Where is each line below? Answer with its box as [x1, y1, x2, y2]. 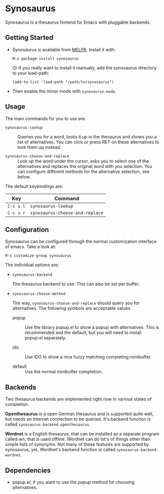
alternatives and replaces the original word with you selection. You [17, 163, 153, 169]
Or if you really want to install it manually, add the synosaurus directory [12, 65, 157, 70]
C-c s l [7, 203, 26, 209]
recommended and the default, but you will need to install [24, 329, 142, 335]
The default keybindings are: [5, 183, 64, 189]
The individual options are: [5, 262, 59, 268]
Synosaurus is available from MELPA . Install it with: [12, 46, 116, 52]
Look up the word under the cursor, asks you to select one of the [17, 158, 149, 164]
